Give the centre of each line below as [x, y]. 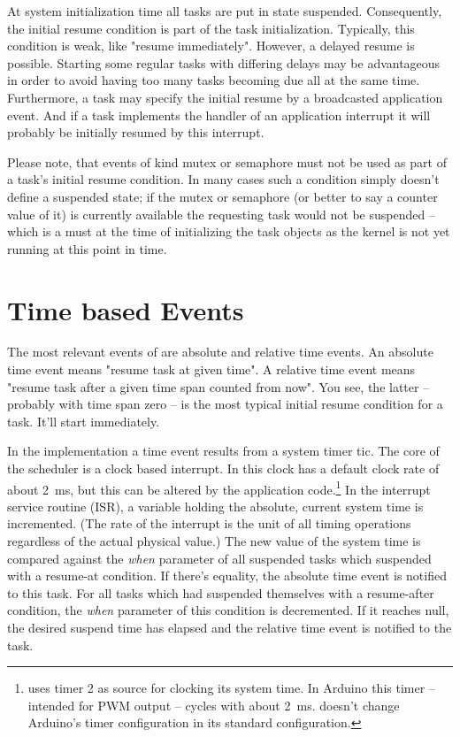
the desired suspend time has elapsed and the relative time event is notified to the [230, 627]
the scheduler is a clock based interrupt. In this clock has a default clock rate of [223, 468]
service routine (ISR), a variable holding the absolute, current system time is [215, 506]
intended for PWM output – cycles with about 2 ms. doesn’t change [214, 705]
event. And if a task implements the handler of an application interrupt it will [219, 115]
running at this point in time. [87, 248]
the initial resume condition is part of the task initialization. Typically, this [211, 28]
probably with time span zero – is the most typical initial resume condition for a [225, 404]
